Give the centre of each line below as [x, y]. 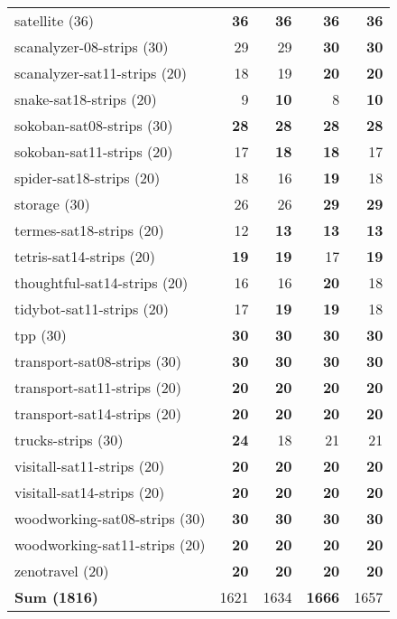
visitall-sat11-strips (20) [90, 466]
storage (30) [52, 204]
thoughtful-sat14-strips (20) [102, 282]
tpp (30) [41, 335]
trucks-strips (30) [69, 440]
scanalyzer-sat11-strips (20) [101, 73]
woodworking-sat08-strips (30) [110, 518]
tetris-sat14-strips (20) [85, 256]
